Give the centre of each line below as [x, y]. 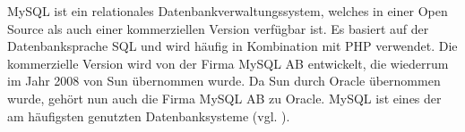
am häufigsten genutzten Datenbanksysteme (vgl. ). [149, 115]
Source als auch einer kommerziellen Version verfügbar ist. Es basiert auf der [218, 28]
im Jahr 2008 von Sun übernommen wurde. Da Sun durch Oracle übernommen [224, 81]
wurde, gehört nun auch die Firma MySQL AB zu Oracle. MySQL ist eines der [224, 98]
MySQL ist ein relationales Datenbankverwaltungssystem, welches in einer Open [228, 11]
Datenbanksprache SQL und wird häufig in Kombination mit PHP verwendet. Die [232, 46]
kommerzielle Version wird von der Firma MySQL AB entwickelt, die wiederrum [228, 63]
